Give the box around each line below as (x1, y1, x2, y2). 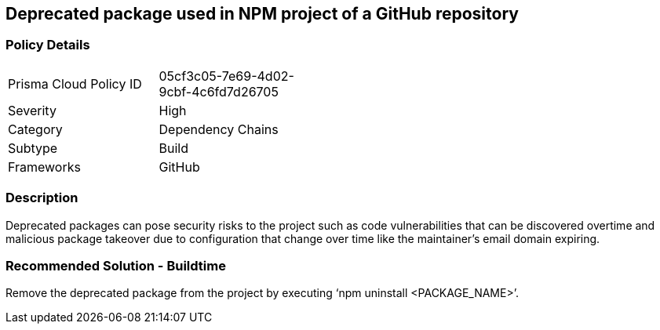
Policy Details (5, 37, 90, 53)
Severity (8, 102, 57, 118)
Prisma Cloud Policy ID (8, 75, 142, 92)
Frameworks (8, 158, 81, 175)
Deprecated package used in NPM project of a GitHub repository (5, 4, 519, 24)
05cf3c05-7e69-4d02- (159, 67, 294, 84)
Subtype (8, 140, 58, 156)
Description (5, 190, 78, 206)
